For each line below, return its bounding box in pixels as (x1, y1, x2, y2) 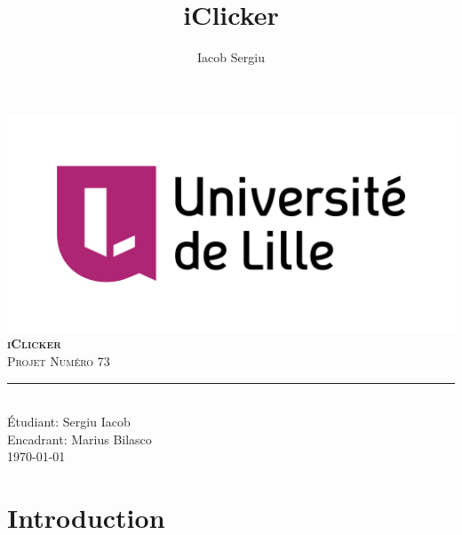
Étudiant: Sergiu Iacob (7, 412, 131, 431)
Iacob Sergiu (197, 48, 265, 67)
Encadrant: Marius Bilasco (7, 429, 152, 448)
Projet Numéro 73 (7, 352, 110, 371)
